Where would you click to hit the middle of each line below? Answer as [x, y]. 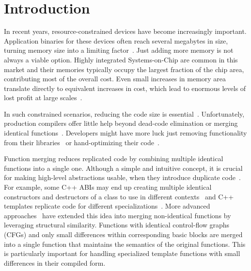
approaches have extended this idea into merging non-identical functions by [118, 215]
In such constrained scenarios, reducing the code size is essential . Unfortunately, [124, 113]
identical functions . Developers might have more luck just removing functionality [125, 133]
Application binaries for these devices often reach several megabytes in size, [116, 40]
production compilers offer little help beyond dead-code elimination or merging [121, 123]
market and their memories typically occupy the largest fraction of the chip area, [124, 69]
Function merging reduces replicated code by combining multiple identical [114, 158]
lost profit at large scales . [43, 98]
